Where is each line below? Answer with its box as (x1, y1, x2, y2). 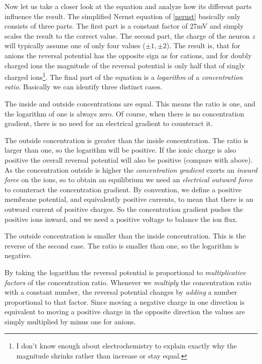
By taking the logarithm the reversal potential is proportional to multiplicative (5, 267, 246, 277)
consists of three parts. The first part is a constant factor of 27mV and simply (5, 21, 244, 31)
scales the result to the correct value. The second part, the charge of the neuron (5, 30, 250, 41)
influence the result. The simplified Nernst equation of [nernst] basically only (5, 11, 240, 21)
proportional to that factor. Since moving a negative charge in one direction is (5, 296, 245, 307)
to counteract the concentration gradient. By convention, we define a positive (5, 184, 242, 194)
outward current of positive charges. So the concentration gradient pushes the (5, 203, 243, 214)
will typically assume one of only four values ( (5, 40, 146, 51)
